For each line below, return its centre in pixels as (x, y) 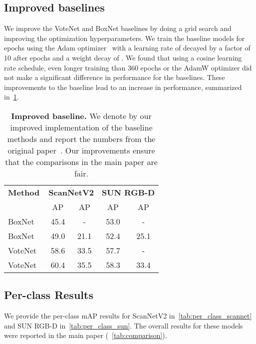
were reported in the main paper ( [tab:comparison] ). (86, 335)
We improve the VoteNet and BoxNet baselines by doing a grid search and (118, 28)
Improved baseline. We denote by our (81, 115)
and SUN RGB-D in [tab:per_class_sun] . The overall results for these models (124, 325)
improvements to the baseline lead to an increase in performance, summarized (123, 87)
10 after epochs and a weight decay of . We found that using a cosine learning (123, 57)
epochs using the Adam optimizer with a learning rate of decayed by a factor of (127, 48)
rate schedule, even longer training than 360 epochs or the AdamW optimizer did (128, 67)
